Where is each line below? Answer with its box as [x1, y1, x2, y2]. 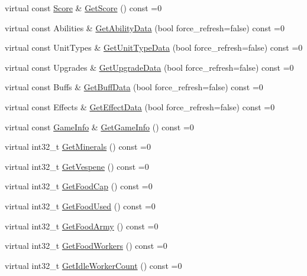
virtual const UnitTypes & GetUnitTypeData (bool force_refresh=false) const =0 [5, 41, 303, 54]
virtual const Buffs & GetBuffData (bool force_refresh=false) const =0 [5, 81, 263, 93]
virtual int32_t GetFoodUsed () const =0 [5, 199, 156, 212]
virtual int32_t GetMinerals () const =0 [5, 140, 151, 153]
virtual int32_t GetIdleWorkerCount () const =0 [5, 259, 182, 271]
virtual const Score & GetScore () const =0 [5, 2, 162, 14]
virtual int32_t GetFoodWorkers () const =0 [5, 239, 167, 252]
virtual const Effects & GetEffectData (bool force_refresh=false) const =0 [5, 100, 275, 113]
